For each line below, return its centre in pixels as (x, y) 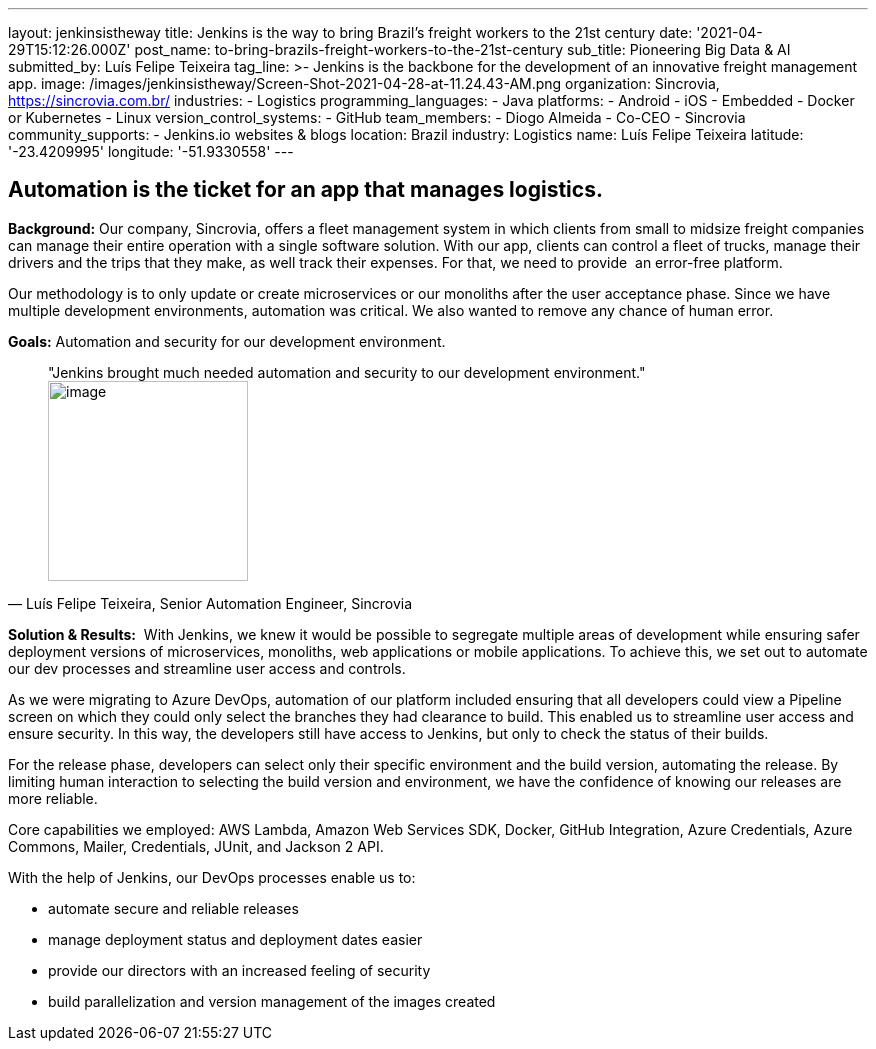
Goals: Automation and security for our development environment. (227, 341)
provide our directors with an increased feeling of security (239, 970)
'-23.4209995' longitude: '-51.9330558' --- (151, 151)
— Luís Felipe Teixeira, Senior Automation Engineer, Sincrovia (210, 603)
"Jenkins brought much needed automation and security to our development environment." (347, 372)
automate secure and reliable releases (173, 908)
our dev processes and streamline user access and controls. (207, 668)
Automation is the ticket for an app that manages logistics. (305, 190)
